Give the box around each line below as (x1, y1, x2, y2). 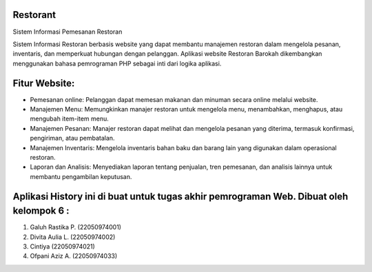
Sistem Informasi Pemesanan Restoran (12, 28, 123, 36)
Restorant (12, 9, 56, 21)
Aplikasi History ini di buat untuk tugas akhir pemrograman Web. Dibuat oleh (12, 190, 349, 202)
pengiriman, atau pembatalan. (30, 134, 115, 143)
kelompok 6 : (12, 205, 70, 217)
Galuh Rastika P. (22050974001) (30, 223, 122, 231)
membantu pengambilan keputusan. (30, 172, 132, 180)
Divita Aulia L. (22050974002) (30, 233, 116, 241)
